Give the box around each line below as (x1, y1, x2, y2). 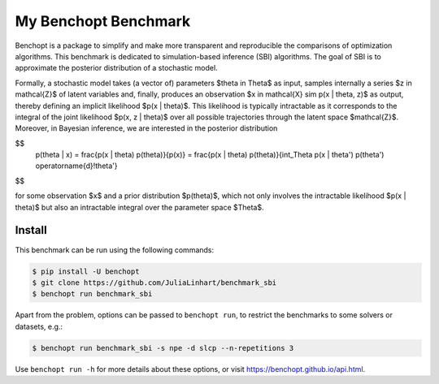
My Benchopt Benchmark (15, 12, 191, 30)
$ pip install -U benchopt (32, 266, 140, 276)
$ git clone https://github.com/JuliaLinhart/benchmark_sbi (32, 278, 277, 287)
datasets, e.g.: (15, 321, 63, 331)
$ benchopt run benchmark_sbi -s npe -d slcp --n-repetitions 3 (32, 343, 294, 352)
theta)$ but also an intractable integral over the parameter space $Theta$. (15, 202, 264, 212)
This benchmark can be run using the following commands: (15, 244, 215, 255)
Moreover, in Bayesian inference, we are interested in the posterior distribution (15, 123, 278, 133)
